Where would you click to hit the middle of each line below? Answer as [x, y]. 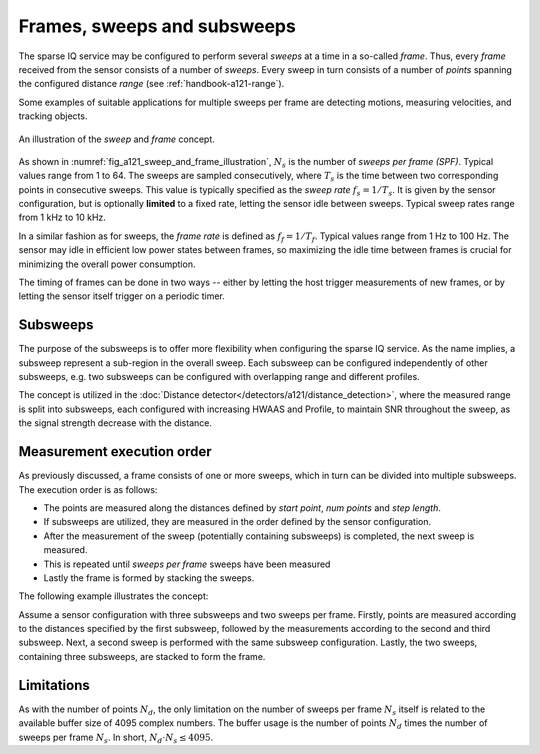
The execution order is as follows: [88, 489]
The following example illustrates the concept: [113, 596]
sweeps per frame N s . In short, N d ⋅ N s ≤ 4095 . [116, 738]
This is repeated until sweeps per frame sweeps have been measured [187, 564]
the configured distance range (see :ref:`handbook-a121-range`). [151, 84]
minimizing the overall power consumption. [107, 264]
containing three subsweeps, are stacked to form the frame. [142, 656]
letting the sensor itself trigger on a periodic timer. [121, 296]
